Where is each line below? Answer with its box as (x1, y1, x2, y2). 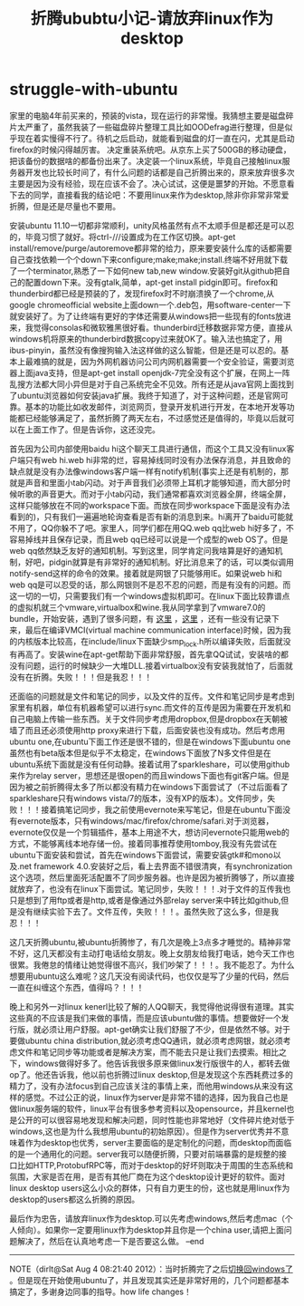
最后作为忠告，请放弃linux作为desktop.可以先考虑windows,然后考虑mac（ (9, 1213, 286, 1224)
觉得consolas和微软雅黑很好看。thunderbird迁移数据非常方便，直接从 (33, 322, 293, 333)
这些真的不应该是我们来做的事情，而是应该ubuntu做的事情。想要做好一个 (9, 1012, 282, 1023)
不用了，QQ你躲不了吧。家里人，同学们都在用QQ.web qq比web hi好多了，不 (9, 522, 294, 533)
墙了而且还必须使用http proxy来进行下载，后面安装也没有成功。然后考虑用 (9, 724, 286, 735)
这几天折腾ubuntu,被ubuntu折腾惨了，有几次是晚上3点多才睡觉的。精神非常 (9, 936, 291, 947)
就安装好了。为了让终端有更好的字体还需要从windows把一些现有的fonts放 (9, 310, 283, 322)
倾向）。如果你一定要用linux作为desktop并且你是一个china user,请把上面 (16, 1224, 285, 1235)
